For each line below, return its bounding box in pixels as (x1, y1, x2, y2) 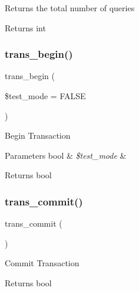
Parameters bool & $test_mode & (5, 149, 127, 161)
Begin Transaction (5, 129, 71, 142)
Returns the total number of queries (5, 2, 135, 14)
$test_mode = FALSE (5, 90, 86, 102)
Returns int (5, 21, 46, 34)
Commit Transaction (5, 257, 80, 269)
